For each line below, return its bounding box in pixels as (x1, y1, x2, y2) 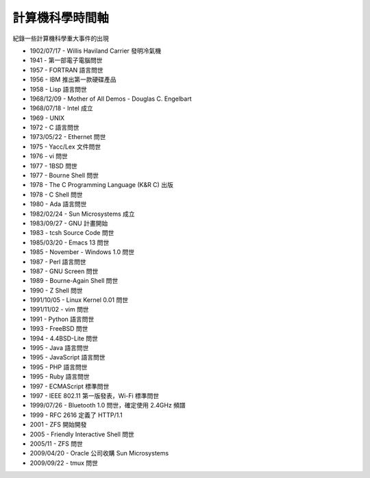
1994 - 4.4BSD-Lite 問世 (29, 334, 99, 342)
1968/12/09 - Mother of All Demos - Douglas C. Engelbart (29, 95, 192, 103)
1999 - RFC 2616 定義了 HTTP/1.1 (29, 411, 123, 419)
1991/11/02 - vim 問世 (29, 305, 89, 314)
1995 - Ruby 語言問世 (29, 373, 90, 381)
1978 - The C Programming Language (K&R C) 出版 (29, 181, 174, 189)
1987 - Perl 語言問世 (29, 257, 87, 266)
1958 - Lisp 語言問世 (29, 85, 87, 93)
